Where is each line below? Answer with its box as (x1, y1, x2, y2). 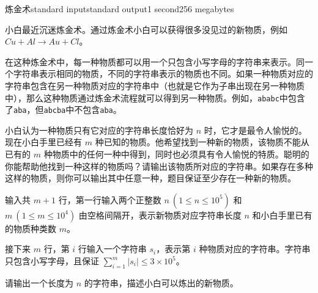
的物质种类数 (5, 222, 56, 234)
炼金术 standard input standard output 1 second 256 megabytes (5, 2, 234, 15)
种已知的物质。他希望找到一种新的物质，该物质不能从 (95, 136, 309, 148)
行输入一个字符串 (78, 242, 147, 255)
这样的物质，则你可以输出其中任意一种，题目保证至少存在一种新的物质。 (5, 172, 296, 184)
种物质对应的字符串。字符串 (199, 242, 311, 255)
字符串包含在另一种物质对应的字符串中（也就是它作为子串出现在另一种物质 (5, 79, 305, 92)
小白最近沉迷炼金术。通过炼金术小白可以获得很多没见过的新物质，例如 (5, 23, 287, 35)
